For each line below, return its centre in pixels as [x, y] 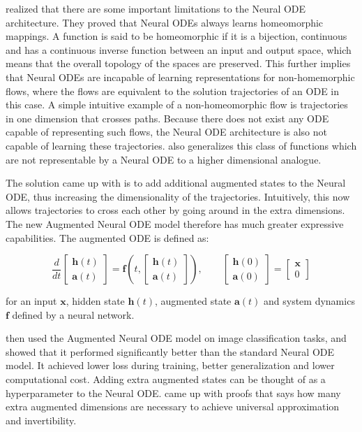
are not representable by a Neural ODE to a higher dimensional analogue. [164, 159]
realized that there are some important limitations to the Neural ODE [156, 8]
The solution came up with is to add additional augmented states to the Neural [176, 183]
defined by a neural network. [73, 314]
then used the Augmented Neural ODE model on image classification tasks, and [176, 338]
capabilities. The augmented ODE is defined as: [107, 237]
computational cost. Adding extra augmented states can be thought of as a [166, 379]
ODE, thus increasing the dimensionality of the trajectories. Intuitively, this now [178, 196]
